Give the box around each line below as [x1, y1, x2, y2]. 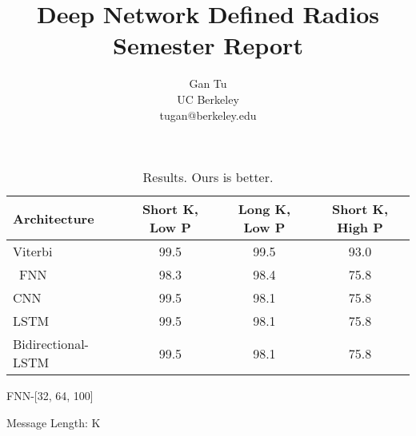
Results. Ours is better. [142, 168, 274, 187]
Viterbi [13, 242, 53, 261]
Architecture [13, 208, 94, 228]
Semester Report [113, 29, 303, 61]
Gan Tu [189, 75, 227, 92]
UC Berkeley [177, 90, 239, 107]
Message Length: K [6, 414, 101, 430]
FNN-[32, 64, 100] [6, 387, 94, 404]
